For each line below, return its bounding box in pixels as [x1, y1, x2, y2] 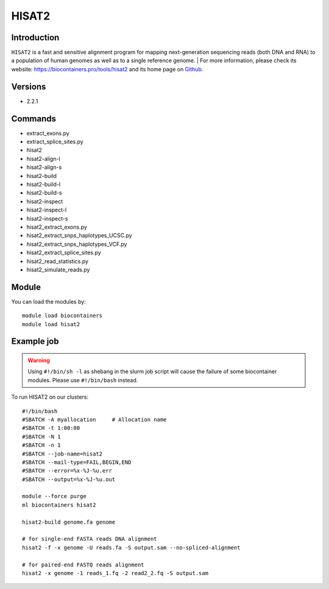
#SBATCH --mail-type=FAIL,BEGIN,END [22, 459, 132, 466]
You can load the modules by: [11, 298, 87, 305]
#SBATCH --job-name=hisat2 [22, 450, 103, 457]
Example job [11, 336, 59, 347]
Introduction [11, 32, 60, 43]
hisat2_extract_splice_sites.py [26, 249, 102, 256]
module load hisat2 [22, 321, 80, 327]
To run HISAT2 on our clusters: [11, 393, 89, 401]
